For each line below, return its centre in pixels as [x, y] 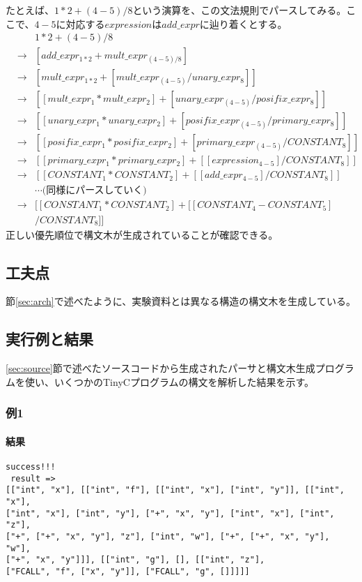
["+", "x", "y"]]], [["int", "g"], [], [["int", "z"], [135, 560]
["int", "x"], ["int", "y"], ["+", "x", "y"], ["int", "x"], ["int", [170, 513]
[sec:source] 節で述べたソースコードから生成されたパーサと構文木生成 [160, 368]
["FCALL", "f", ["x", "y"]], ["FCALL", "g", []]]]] [128, 571]
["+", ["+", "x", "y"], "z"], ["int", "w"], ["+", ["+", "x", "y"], [168, 536]
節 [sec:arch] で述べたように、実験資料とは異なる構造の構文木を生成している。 [181, 301]
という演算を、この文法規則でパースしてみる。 [239, 10]
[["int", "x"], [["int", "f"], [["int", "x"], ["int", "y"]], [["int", [175, 490]
